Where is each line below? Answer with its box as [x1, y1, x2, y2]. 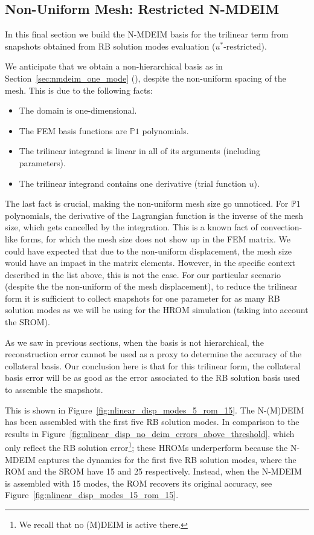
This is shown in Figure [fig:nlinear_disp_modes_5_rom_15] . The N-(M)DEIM [5, 403, 304, 416]
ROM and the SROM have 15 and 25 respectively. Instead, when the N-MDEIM [5, 465, 302, 478]
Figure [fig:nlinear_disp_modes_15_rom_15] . [5, 488, 179, 501]
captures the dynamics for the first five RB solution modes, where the [38, 453, 296, 465]
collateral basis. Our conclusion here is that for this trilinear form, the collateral [5, 359, 301, 372]
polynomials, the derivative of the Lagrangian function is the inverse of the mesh [5, 209, 304, 221]
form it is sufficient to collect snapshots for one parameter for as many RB [5, 291, 280, 304]
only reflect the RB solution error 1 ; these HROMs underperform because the [5, 439, 288, 454]
